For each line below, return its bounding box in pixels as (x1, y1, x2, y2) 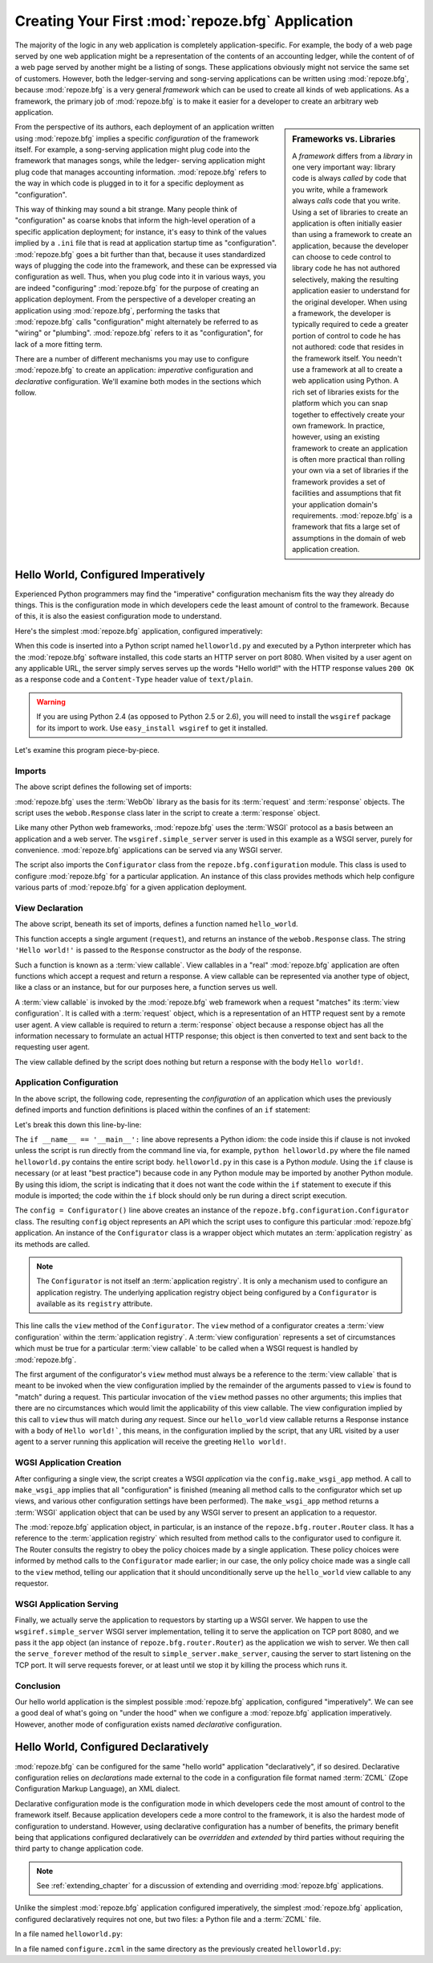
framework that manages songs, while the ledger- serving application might (14, 156, 265, 166)
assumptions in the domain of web (292, 533, 407, 542)
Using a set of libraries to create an (292, 207, 408, 217)
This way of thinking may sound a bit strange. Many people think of (14, 205, 238, 215)
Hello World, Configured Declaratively (14, 1740, 209, 1754)
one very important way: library (292, 162, 396, 172)
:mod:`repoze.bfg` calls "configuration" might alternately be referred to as (14, 317, 259, 326)
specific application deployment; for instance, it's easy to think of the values (14, 227, 267, 236)
